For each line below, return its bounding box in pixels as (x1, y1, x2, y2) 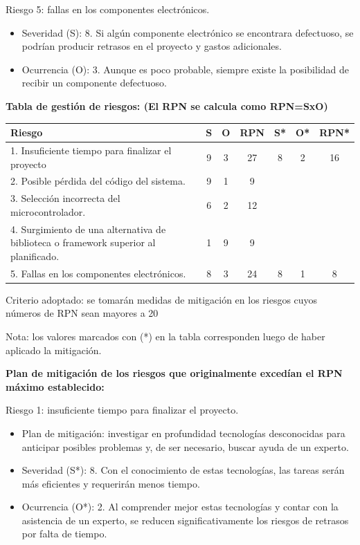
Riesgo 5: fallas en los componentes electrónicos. (6, 2, 210, 16)
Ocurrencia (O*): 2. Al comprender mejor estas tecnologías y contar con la (21, 499, 339, 514)
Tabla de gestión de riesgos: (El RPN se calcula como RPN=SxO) (6, 98, 328, 113)
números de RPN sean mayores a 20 (6, 306, 159, 320)
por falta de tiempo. (21, 526, 107, 541)
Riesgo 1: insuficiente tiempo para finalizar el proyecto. (6, 403, 239, 417)
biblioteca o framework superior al (10, 235, 156, 250)
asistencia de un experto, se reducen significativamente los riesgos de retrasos (21, 512, 349, 527)
